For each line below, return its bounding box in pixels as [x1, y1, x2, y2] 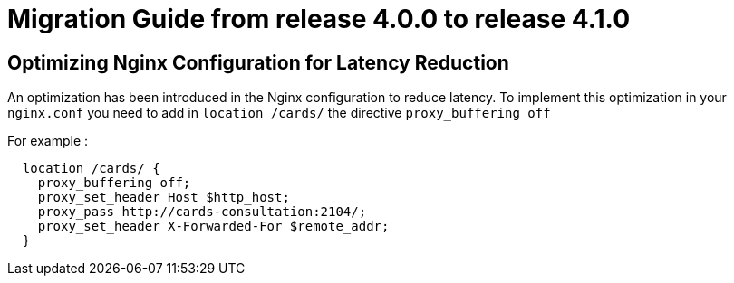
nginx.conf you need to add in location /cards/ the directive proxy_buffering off [7, 105, 551, 121]
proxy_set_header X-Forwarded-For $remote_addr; [37, 219, 390, 234]
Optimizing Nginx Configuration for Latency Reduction [7, 51, 509, 74]
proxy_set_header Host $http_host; [37, 190, 290, 205]
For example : [7, 133, 89, 149]
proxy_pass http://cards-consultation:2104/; [37, 204, 367, 220]
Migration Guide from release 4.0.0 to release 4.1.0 [7, 4, 631, 34]
